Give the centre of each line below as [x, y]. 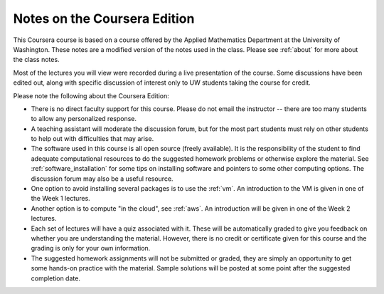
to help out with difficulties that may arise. [92, 139]
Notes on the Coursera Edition [104, 19]
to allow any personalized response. [84, 119]
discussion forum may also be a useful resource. [102, 179]
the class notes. [36, 60]
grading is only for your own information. [91, 248]
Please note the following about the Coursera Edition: [91, 95]
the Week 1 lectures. [60, 199]
